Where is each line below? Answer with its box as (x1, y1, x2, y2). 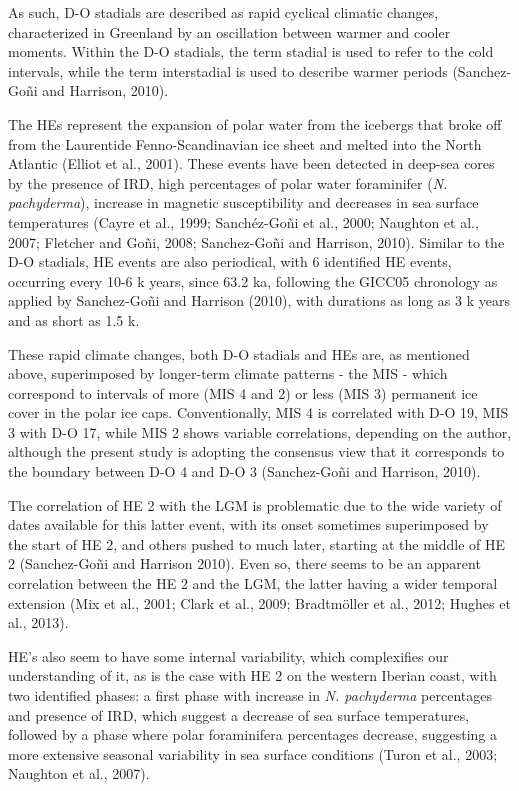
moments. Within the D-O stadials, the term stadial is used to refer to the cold (8, 41, 494, 62)
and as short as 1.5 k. (8, 309, 140, 330)
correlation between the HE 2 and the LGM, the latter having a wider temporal (8, 573, 498, 594)
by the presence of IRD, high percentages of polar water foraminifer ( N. (8, 172, 448, 193)
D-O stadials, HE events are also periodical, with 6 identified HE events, (8, 251, 452, 272)
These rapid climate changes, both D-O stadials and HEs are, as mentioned (8, 343, 470, 364)
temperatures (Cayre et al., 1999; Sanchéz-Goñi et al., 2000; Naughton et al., (8, 211, 479, 232)
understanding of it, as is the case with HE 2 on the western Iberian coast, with (8, 665, 497, 686)
